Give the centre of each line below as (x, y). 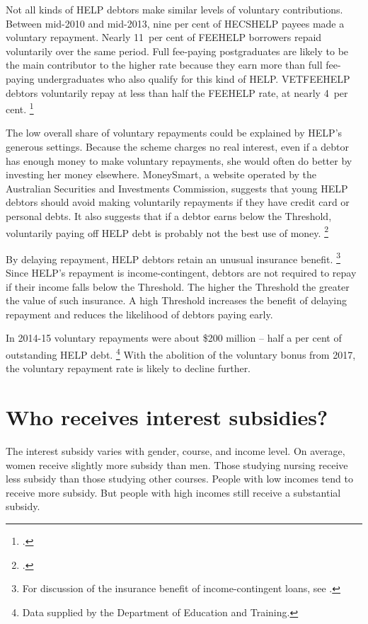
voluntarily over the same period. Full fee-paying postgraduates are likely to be (177, 51)
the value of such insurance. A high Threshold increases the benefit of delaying (176, 300)
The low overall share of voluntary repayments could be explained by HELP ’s (174, 133)
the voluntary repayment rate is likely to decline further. (128, 368)
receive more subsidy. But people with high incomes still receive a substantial (173, 492)
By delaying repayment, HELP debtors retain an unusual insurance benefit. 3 (173, 258)
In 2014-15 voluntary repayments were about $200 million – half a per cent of (174, 338)
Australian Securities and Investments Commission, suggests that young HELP (177, 188)
